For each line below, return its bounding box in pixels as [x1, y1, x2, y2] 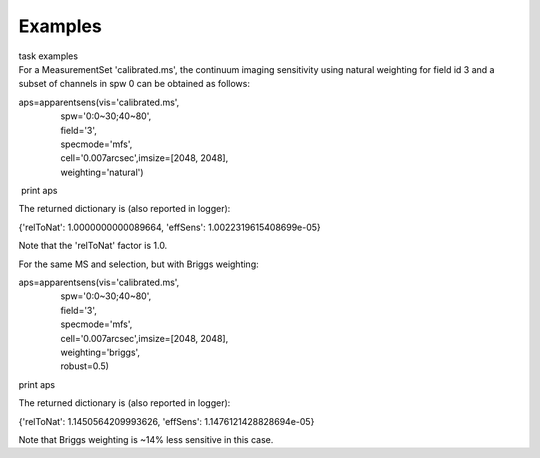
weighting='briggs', [60, 346, 140, 358]
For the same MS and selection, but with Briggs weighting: [18, 258, 259, 270]
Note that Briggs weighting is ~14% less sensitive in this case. [18, 433, 274, 445]
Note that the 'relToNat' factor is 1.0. [18, 240, 168, 252]
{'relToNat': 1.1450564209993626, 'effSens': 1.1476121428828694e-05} [18, 415, 315, 427]
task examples [18, 50, 79, 62]
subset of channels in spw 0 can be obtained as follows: [18, 78, 250, 90]
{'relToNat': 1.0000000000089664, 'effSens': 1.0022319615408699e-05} [18, 221, 322, 233]
